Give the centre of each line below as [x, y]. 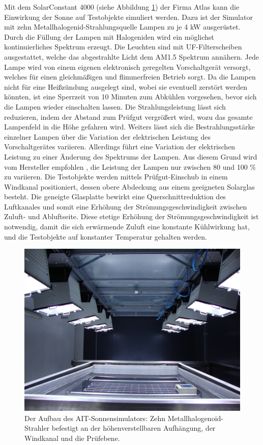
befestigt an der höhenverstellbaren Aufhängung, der [134, 428]
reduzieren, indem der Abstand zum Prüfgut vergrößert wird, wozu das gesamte [128, 116]
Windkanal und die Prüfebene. [72, 438]
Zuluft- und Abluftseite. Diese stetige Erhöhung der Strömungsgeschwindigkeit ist [131, 216]
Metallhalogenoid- [195, 418]
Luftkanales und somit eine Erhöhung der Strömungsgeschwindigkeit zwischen [126, 206]
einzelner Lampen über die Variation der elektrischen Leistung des [108, 136]
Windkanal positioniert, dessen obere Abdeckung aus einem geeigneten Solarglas [129, 186]
